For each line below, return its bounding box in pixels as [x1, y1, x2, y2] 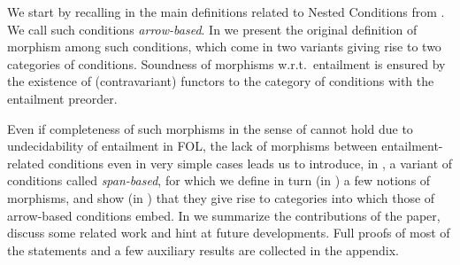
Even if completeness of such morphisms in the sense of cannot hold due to [7, 119, 413, 137]
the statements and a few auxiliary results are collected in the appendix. [7, 240, 399, 259]
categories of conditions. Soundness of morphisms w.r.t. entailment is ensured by [7, 54, 446, 73]
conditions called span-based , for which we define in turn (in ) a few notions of [7, 171, 431, 190]
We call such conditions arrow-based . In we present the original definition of [7, 19, 418, 38]
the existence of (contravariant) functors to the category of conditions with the [7, 72, 434, 90]
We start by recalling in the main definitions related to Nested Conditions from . [7, 3, 445, 20]
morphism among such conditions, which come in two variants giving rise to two [7, 37, 441, 56]
